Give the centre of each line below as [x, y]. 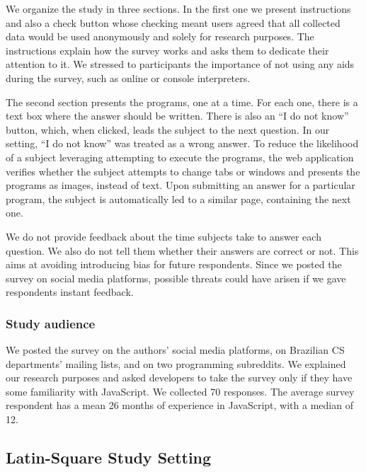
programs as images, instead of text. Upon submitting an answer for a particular [181, 185]
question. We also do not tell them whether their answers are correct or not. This [182, 250]
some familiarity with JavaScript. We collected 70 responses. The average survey [180, 391]
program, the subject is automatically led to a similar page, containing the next [178, 198]
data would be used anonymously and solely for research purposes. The [160, 36]
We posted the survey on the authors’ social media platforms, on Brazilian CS [175, 350]
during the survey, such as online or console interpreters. [128, 77]
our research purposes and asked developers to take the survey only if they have [179, 378]
